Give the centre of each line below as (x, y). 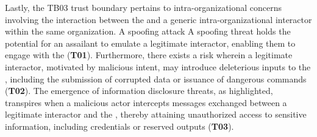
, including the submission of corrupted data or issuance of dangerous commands (156, 79)
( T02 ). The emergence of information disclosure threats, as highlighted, (139, 91)
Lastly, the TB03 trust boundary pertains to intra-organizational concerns (144, 7)
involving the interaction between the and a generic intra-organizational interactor (158, 19)
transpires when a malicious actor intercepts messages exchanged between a (146, 102)
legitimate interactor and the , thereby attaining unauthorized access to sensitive (156, 114)
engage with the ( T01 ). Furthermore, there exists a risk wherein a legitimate (149, 55)
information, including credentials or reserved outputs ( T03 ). (119, 126)
